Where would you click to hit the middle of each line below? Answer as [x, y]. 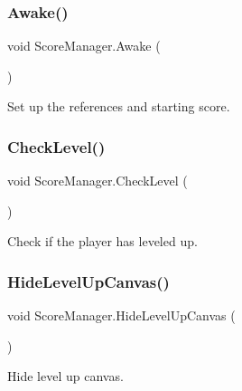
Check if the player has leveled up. [102, 241]
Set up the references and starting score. [119, 106]
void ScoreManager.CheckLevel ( [98, 181]
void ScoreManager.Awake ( [84, 46]
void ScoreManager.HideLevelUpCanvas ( [121, 315]
